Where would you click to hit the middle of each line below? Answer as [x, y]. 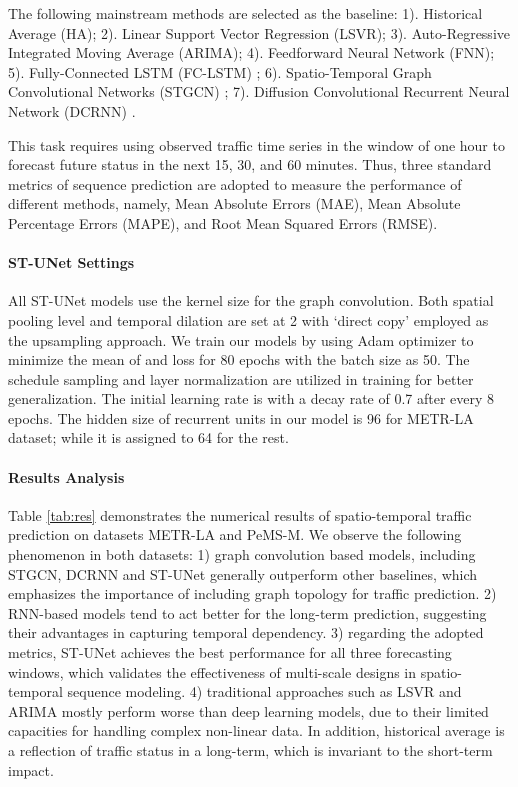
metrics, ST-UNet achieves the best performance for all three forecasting [230, 652]
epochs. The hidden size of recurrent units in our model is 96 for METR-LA [241, 417]
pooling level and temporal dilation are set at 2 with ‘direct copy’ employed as [248, 319]
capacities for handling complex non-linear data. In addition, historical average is [256, 730]
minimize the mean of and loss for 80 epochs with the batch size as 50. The [239, 359]
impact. [31, 769]
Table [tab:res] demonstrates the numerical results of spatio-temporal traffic [240, 514]
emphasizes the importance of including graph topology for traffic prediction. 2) [252, 593]
